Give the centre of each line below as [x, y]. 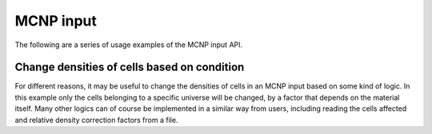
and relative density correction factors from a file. [96, 120]
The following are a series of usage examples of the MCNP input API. [129, 45]
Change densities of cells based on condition [130, 67]
